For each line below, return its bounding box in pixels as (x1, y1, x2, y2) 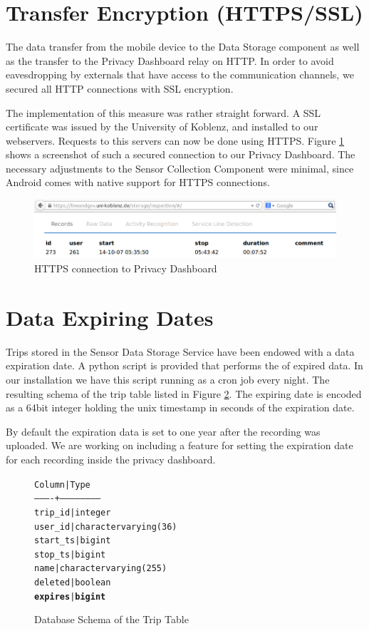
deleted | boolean (34, 578, 111, 588)
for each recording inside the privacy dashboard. (6, 451, 216, 466)
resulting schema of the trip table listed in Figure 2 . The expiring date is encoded (6, 386, 362, 401)
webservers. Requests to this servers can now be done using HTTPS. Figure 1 (6, 133, 345, 148)
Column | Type (34, 479, 90, 490)
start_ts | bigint (34, 535, 111, 546)
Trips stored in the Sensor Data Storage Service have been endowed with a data (6, 344, 355, 359)
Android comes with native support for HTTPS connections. (6, 175, 270, 190)
